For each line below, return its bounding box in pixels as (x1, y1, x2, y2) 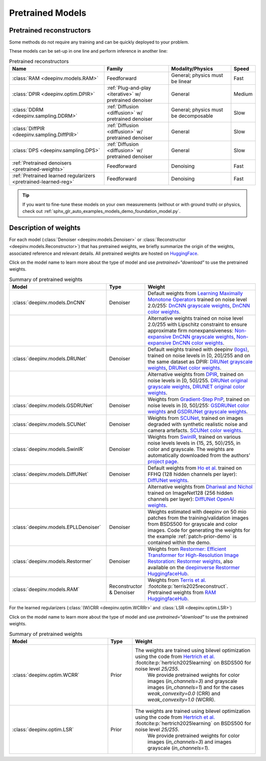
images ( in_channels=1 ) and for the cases (147, 684, 244, 691)
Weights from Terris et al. (147, 577, 206, 584)
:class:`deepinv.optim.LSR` (12, 726, 74, 733)
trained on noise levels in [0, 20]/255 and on (147, 352, 251, 359)
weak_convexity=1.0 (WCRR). (147, 696, 216, 703)
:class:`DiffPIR (12, 125, 45, 132)
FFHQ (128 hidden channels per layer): (147, 471, 237, 478)
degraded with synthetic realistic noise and (147, 421, 248, 428)
